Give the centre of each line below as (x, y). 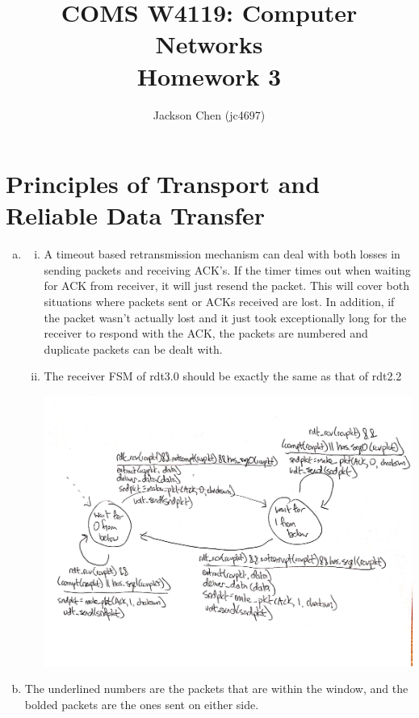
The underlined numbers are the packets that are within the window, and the (216, 689)
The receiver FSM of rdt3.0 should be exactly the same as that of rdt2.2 (223, 376)
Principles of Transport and (163, 184)
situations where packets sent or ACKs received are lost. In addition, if (219, 301)
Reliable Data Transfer (136, 215)
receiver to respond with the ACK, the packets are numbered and (206, 333)
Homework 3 (209, 76)
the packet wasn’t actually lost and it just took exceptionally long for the (225, 317)
